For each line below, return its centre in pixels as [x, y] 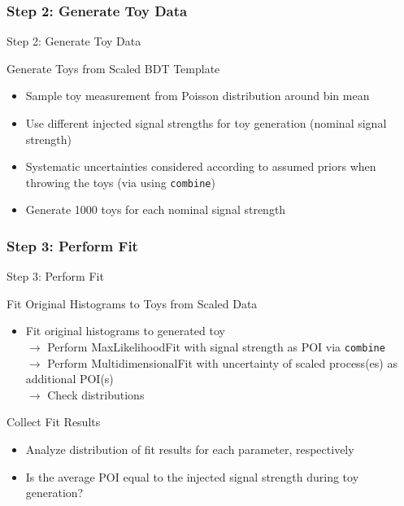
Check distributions [96, 394]
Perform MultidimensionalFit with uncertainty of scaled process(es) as [222, 362]
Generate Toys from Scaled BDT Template [113, 68]
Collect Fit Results [54, 422]
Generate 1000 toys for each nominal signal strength [156, 209]
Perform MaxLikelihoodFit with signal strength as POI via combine [216, 347]
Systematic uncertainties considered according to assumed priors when [201, 166]
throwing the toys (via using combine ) [120, 182]
